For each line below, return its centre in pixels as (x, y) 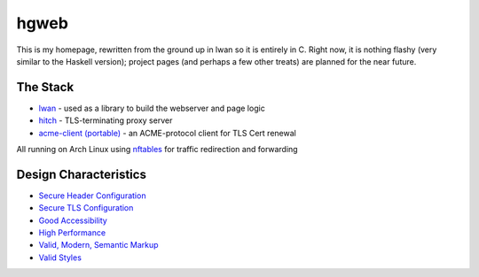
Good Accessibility (73, 220)
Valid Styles (60, 258)
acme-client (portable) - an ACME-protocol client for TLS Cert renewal (167, 133)
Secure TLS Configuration (86, 208)
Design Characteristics (81, 174)
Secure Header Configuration (92, 196)
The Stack (45, 87)
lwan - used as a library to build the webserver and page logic (152, 108)
